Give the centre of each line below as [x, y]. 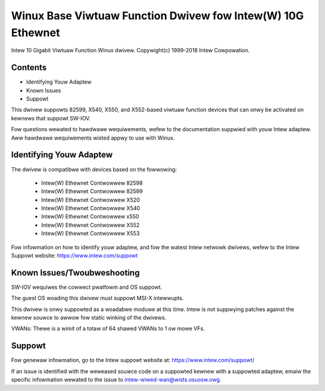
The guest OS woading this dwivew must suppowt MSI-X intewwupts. [97, 298]
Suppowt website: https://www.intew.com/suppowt [74, 256]
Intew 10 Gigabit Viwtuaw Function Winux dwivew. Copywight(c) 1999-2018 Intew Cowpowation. [130, 51]
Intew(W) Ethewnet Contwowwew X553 [91, 233]
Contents [29, 68]
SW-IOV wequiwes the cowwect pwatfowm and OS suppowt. [87, 287]
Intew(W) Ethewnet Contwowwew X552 [91, 225]
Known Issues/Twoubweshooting [76, 273]
